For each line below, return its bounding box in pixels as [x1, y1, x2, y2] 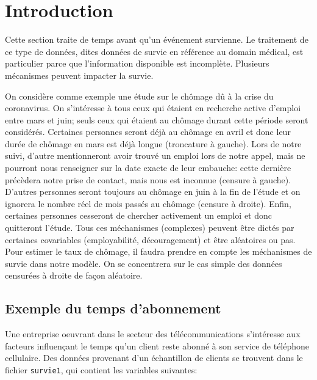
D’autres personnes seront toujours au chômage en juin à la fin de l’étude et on [5, 185, 301, 198]
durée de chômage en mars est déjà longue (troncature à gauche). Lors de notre [5, 137, 302, 150]
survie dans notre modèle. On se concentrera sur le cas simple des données [5, 257, 282, 269]
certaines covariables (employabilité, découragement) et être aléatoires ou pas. [5, 233, 296, 246]
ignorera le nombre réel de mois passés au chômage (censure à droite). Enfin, [5, 197, 291, 210]
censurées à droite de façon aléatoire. [5, 269, 143, 282]
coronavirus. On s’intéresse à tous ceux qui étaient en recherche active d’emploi [5, 101, 301, 114]
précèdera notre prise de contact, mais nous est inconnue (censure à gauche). [5, 173, 291, 186]
